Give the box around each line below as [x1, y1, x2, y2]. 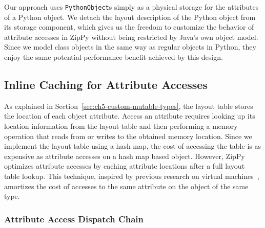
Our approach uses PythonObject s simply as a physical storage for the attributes [4, 2, 259, 12]
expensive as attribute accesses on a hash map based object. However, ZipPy [4, 150, 245, 161]
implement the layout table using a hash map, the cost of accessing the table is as [4, 141, 261, 151]
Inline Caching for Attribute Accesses [4, 77, 208, 93]
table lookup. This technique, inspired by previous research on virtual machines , [4, 170, 259, 181]
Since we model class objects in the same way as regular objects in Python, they [4, 41, 256, 52]
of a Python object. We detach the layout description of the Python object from [4, 11, 256, 22]
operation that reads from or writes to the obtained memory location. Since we [4, 130, 252, 141]
